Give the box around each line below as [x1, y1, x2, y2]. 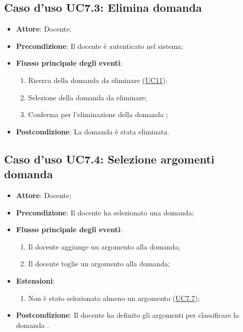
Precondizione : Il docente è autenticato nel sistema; [16, 40, 183, 51]
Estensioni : [16, 275, 55, 286]
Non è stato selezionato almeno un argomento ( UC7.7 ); [28, 292, 200, 303]
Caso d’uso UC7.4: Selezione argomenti [4, 151, 215, 167]
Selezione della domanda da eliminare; [28, 92, 147, 102]
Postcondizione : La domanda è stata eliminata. [16, 126, 169, 136]
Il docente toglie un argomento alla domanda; [28, 258, 170, 269]
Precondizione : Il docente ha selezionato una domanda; [16, 207, 194, 217]
